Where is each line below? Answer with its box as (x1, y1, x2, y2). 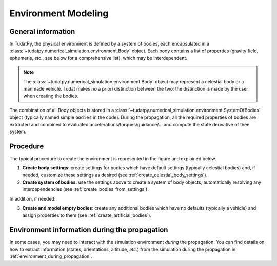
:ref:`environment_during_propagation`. (9, 253, 92, 259)
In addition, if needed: (9, 195, 56, 202)
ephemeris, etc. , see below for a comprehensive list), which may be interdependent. (9, 55, 187, 61)
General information (9, 27, 75, 36)
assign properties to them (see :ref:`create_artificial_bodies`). (22, 212, 151, 218)
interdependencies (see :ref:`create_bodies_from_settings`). (22, 186, 149, 192)
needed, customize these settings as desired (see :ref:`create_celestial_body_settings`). (22, 172, 208, 178)
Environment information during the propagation (9, 226, 168, 234)
